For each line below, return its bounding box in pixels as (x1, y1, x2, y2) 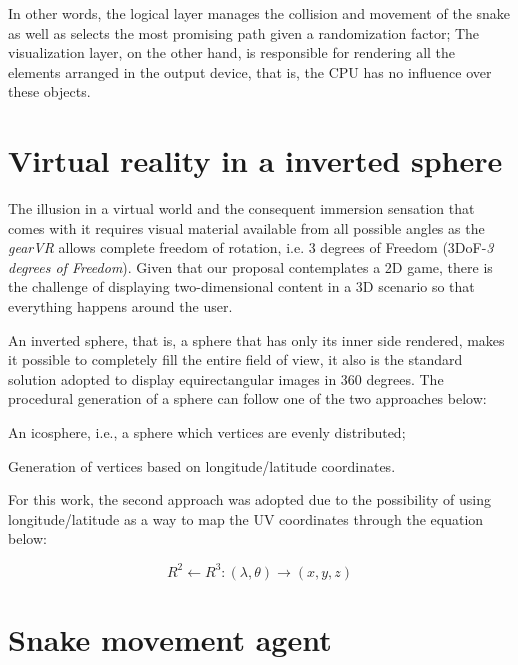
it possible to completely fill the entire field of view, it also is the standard (8, 349, 463, 370)
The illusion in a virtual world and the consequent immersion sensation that (8, 198, 475, 219)
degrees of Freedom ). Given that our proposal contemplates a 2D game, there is (8, 256, 493, 277)
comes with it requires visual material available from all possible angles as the (8, 217, 485, 238)
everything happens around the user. (8, 296, 233, 317)
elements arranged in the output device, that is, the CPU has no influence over (8, 61, 492, 82)
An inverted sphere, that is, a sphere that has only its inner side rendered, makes (8, 329, 505, 350)
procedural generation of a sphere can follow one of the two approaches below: (8, 388, 487, 409)
